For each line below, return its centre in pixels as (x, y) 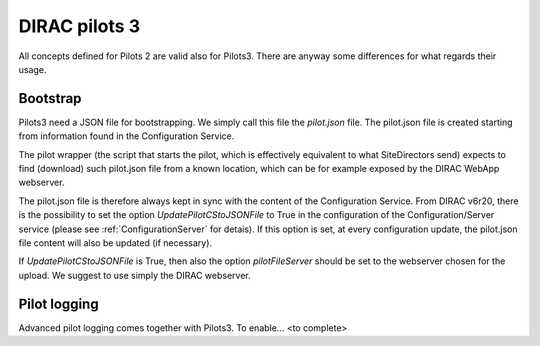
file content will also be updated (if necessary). (115, 242)
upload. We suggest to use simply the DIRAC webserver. (135, 275)
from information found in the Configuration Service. (126, 136)
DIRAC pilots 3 (79, 26)
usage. (32, 69)
